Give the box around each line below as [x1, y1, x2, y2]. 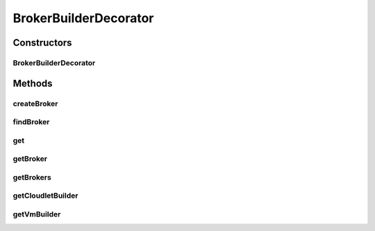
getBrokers [12, 172, 51, 182]
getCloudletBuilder [12, 191, 78, 200]
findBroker [12, 117, 50, 127]
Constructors [12, 37, 72, 49]
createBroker [12, 99, 58, 108]
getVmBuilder [12, 209, 61, 219]
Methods [12, 77, 53, 89]
